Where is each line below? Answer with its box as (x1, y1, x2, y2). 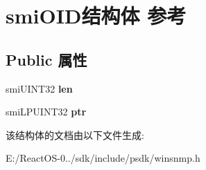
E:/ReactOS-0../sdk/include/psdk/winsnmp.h (6, 151, 200, 165)
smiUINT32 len (6, 81, 73, 95)
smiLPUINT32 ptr (6, 104, 87, 119)
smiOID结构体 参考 (6, 1, 187, 30)
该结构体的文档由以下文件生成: (6, 127, 144, 142)
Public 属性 (6, 48, 87, 70)
